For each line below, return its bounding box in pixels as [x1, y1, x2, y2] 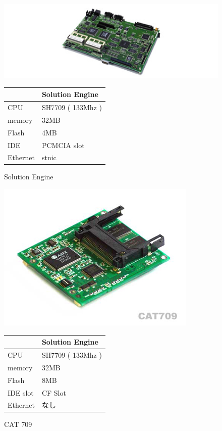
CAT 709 [4, 419, 32, 429]
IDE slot [8, 387, 34, 398]
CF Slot [41, 387, 66, 398]
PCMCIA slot [41, 139, 85, 150]
